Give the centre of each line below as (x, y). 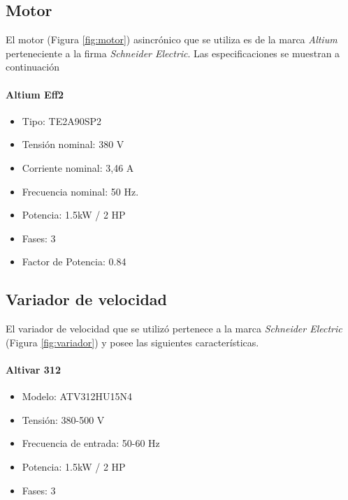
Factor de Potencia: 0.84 (74, 262)
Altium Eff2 (35, 94)
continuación (33, 67)
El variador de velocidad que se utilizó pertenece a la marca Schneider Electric (174, 329)
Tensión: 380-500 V (63, 419)
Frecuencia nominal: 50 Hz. (80, 191)
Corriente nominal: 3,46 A (78, 167)
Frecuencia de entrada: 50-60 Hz (91, 443)
